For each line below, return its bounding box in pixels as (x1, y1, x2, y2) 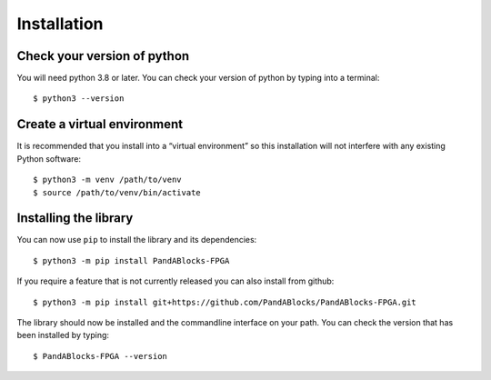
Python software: (16, 153, 82, 164)
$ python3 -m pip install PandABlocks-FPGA (33, 255, 230, 265)
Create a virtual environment (16, 116, 184, 132)
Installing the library (16, 210, 134, 226)
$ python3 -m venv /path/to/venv (33, 175, 182, 185)
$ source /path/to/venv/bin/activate (33, 187, 202, 197)
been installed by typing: (16, 330, 109, 341)
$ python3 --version (33, 94, 125, 104)
